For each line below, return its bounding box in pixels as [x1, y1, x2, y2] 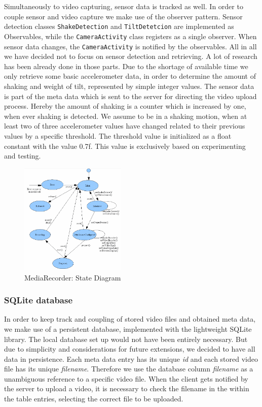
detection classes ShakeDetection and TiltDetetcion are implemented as [4, 21, 234, 32]
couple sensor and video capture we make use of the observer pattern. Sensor [4, 11, 243, 21]
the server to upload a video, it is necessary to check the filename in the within [4, 383, 249, 394]
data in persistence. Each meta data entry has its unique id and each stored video [4, 353, 258, 364]
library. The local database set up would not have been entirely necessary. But [4, 333, 248, 344]
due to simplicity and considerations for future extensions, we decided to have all [4, 343, 255, 354]
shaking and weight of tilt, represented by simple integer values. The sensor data [4, 80, 254, 91]
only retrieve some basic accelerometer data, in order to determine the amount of [4, 71, 256, 81]
